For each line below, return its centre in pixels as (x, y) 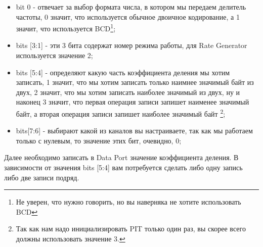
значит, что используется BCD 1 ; (66, 28)
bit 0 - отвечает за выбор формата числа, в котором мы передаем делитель (131, 7)
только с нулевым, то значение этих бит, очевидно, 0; (99, 140)
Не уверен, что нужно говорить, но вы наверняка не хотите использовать (128, 202)
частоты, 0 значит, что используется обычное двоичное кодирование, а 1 (128, 16)
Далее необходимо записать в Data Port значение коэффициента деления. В (121, 157)
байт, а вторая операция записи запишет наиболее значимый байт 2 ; (121, 113)
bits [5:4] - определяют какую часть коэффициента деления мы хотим (123, 72)
